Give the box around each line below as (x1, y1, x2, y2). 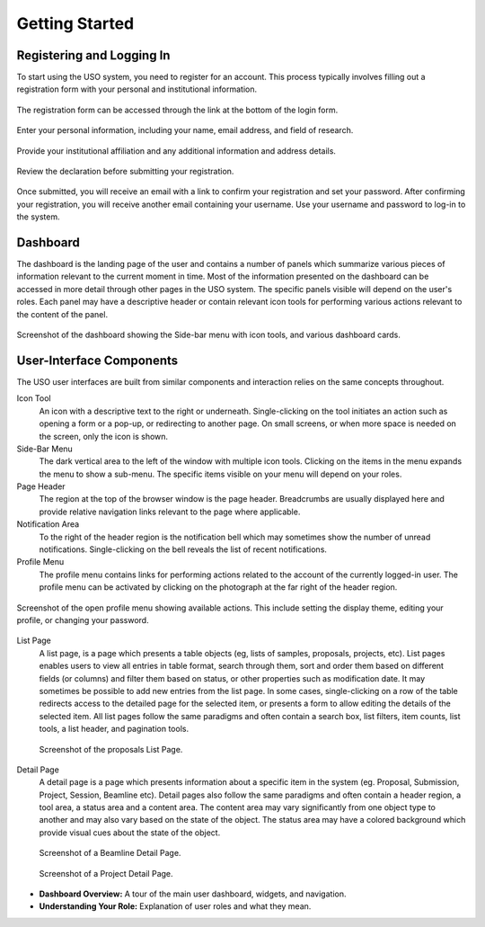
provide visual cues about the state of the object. (39, 827, 221, 838)
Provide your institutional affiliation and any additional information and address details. (16, 145, 337, 156)
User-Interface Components (16, 352, 179, 368)
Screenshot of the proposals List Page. (39, 744, 183, 754)
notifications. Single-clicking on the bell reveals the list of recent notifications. (39, 544, 328, 555)
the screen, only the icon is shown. (39, 431, 169, 441)
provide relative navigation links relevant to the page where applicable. (39, 506, 301, 517)
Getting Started (16, 13, 135, 33)
